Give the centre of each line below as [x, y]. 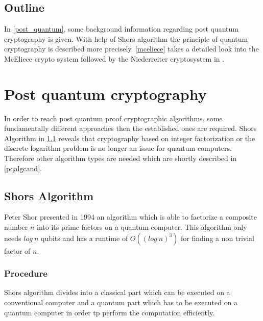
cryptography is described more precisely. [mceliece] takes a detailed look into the [131, 49]
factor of [17, 250]
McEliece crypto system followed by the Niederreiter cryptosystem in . [114, 58]
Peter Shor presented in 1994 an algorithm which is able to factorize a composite [130, 217]
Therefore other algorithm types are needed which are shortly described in [121, 158]
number [16, 227]
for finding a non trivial [218, 238]
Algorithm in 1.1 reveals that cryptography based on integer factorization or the [130, 138]
